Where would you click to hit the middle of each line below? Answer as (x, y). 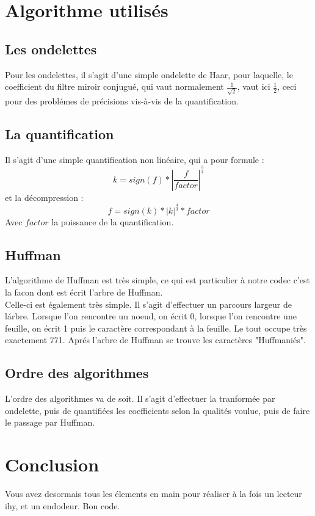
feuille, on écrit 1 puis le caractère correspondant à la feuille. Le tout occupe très (156, 328)
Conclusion (52, 464)
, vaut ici (254, 86)
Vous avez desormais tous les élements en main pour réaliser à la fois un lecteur (154, 494)
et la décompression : (44, 197)
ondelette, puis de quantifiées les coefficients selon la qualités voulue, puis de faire (157, 410)
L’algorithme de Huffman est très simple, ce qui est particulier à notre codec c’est (158, 280)
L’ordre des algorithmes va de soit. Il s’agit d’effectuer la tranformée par (140, 398)
